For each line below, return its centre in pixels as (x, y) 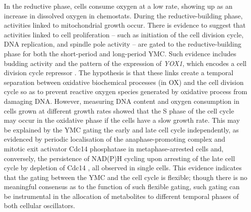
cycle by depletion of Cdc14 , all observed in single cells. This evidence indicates (123, 168)
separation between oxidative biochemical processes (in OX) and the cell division (124, 82)
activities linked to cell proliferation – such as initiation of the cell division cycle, (124, 34)
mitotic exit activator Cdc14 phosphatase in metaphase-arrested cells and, (114, 148)
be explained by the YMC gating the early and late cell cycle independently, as (121, 129)
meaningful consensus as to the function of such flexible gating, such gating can (122, 187)
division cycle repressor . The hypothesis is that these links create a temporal (119, 73)
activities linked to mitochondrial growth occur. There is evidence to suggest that (125, 25)
